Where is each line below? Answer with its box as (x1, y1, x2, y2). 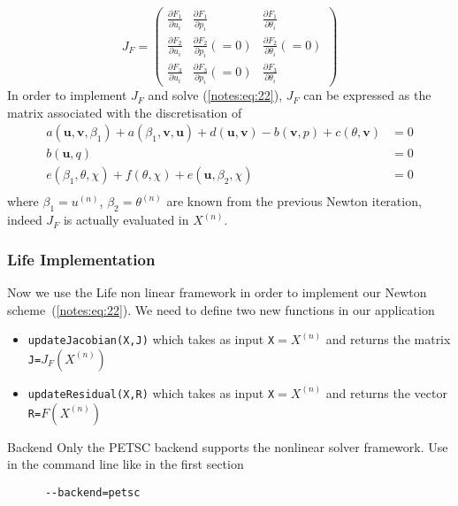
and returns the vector (325, 383, 447, 402)
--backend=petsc (44, 486, 141, 499)
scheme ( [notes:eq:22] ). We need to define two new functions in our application (7, 300, 435, 318)
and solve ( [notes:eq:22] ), (148, 86, 283, 104)
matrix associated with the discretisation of (7, 103, 242, 121)
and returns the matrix (325, 330, 451, 349)
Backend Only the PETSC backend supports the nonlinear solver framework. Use (7, 437, 448, 456)
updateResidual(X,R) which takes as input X (27, 383, 275, 402)
